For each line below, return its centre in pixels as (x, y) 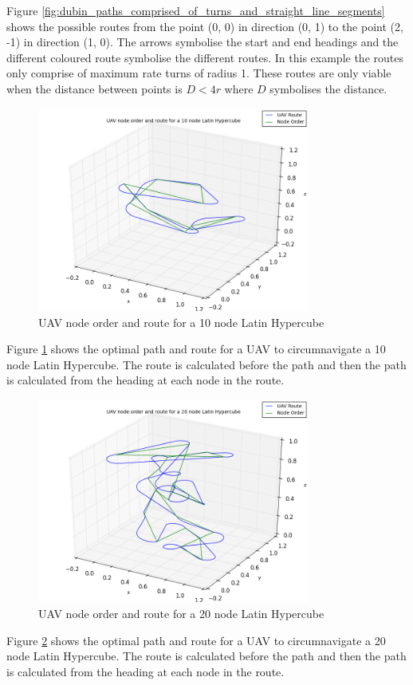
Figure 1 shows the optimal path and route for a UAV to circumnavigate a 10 (196, 349)
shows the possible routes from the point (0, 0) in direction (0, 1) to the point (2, (205, 26)
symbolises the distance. (328, 88)
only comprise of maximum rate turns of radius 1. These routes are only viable (199, 73)
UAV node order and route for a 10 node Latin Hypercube (181, 322)
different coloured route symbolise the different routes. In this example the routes (205, 57)
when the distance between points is (94, 88)
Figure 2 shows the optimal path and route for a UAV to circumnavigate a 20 (196, 640)
